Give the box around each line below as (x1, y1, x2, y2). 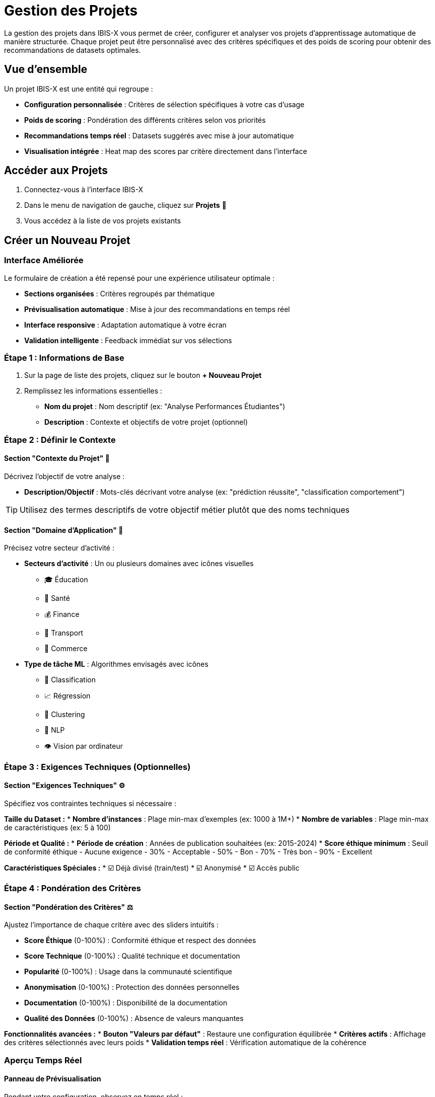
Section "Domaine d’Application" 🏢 (4, 525, 123, 534)
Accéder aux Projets (4, 164, 108, 177)
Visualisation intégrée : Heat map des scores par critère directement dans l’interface (24, 146, 307, 155)
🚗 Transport (44, 629, 84, 638)
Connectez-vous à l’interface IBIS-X (24, 185, 143, 194)
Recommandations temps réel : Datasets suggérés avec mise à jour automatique (24, 131, 294, 140)
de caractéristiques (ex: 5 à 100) (4, 823, 111, 832)
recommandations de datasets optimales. (4, 45, 141, 54)
